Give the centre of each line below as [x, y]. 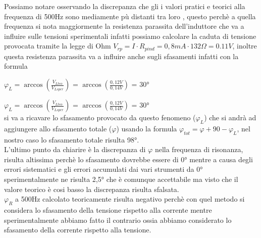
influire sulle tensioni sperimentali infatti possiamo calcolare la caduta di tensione [130, 36]
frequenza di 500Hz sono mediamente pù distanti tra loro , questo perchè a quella [130, 16]
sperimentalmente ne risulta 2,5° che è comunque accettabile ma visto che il [121, 179]
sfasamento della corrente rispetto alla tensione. [78, 230]
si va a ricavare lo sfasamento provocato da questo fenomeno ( [100, 117]
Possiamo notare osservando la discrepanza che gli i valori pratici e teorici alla [125, 6]
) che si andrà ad [230, 117]
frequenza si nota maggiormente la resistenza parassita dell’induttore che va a [124, 26]
